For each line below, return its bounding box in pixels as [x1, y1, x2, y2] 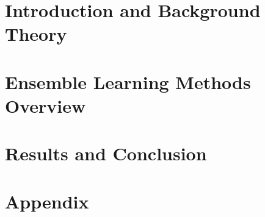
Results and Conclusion [5, 141, 207, 166]
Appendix [5, 188, 89, 213]
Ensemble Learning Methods [5, 69, 251, 94]
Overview [5, 93, 86, 118]
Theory [5, 21, 67, 46]
